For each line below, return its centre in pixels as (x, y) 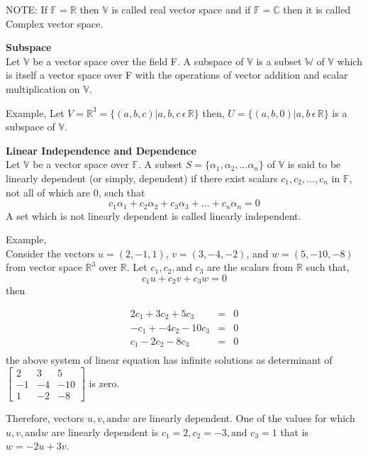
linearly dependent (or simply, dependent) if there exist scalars (142, 178)
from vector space (44, 267)
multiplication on (43, 88)
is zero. (104, 383)
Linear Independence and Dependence (101, 150)
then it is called (317, 9)
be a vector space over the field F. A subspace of (138, 61)
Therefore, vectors (45, 418)
